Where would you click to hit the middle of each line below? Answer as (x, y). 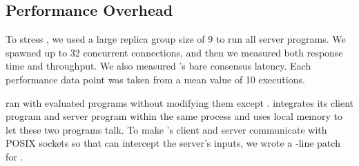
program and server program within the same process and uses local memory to (174, 116)
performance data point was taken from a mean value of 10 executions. (155, 79)
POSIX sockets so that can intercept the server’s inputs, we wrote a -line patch (173, 143)
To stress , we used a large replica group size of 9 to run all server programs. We (176, 39)
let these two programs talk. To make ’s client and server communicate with (166, 129)
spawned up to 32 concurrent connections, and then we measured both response (174, 52)
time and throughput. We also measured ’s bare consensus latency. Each (158, 66)
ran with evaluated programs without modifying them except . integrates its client (179, 102)
